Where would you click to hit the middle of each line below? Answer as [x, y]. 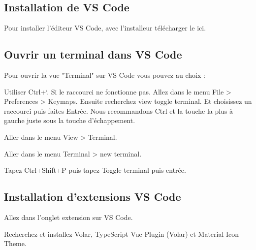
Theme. [15, 243]
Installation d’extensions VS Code [93, 197]
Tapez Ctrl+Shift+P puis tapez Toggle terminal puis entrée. [95, 170]
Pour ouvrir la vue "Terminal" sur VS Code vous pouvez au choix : [105, 75]
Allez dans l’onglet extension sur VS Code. [68, 217]
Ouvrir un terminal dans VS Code [93, 54]
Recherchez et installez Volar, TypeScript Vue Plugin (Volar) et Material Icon [122, 234]
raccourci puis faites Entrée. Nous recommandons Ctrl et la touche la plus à [119, 110]
